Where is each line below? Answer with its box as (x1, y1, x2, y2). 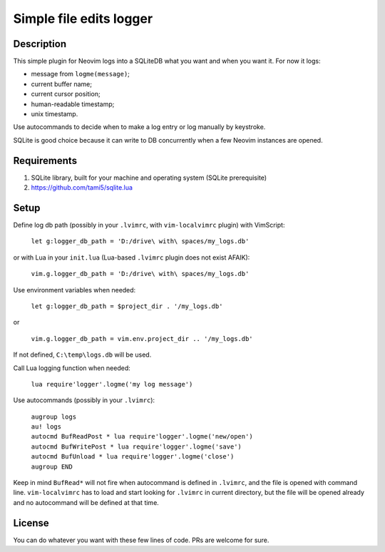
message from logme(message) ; (31, 70, 130, 78)
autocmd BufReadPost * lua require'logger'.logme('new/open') (31, 432, 253, 441)
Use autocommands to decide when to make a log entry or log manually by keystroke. (13, 123, 266, 131)
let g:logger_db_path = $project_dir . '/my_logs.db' (31, 302, 223, 310)
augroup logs (31, 412, 77, 421)
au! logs (31, 423, 62, 431)
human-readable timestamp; (31, 100, 115, 108)
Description (13, 38, 67, 50)
